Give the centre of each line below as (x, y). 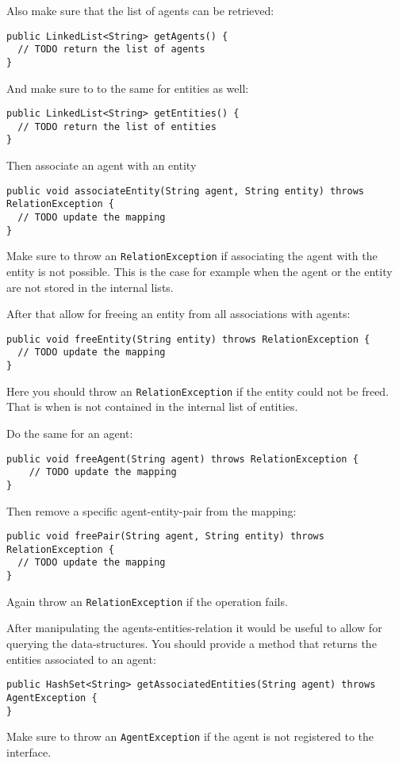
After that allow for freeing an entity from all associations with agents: (178, 314)
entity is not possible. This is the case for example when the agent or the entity (199, 271)
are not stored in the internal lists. (90, 287)
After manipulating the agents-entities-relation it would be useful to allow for (194, 628)
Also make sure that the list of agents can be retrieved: (140, 10)
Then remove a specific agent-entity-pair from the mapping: (152, 510)
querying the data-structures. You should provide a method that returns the (192, 644)
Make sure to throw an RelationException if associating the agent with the (192, 256)
